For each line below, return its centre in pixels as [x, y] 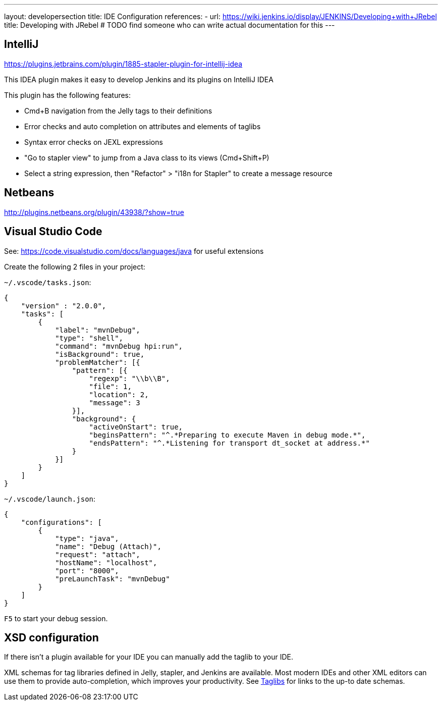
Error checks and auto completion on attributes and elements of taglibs [143, 126]
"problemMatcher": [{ [98, 362]
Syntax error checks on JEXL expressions [94, 142]
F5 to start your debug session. [56, 618]
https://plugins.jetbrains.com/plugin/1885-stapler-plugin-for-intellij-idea [123, 64]
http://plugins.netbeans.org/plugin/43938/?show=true [94, 212]
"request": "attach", [98, 554]
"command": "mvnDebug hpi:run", [119, 346]
